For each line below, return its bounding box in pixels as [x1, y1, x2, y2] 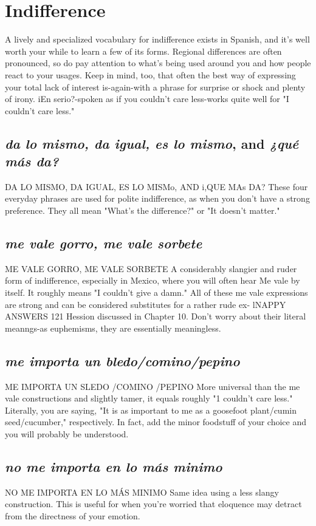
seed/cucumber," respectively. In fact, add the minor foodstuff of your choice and [5, 415, 307, 428]
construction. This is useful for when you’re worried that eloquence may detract [5, 497, 302, 510]
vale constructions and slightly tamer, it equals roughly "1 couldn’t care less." [5, 392, 293, 405]
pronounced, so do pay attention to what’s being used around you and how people [5, 56, 311, 69]
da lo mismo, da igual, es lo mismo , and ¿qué [5, 134, 299, 152]
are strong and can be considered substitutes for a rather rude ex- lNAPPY [5, 298, 286, 310]
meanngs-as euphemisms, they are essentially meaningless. [5, 321, 221, 334]
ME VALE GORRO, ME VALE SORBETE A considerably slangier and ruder [5, 262, 297, 275]
